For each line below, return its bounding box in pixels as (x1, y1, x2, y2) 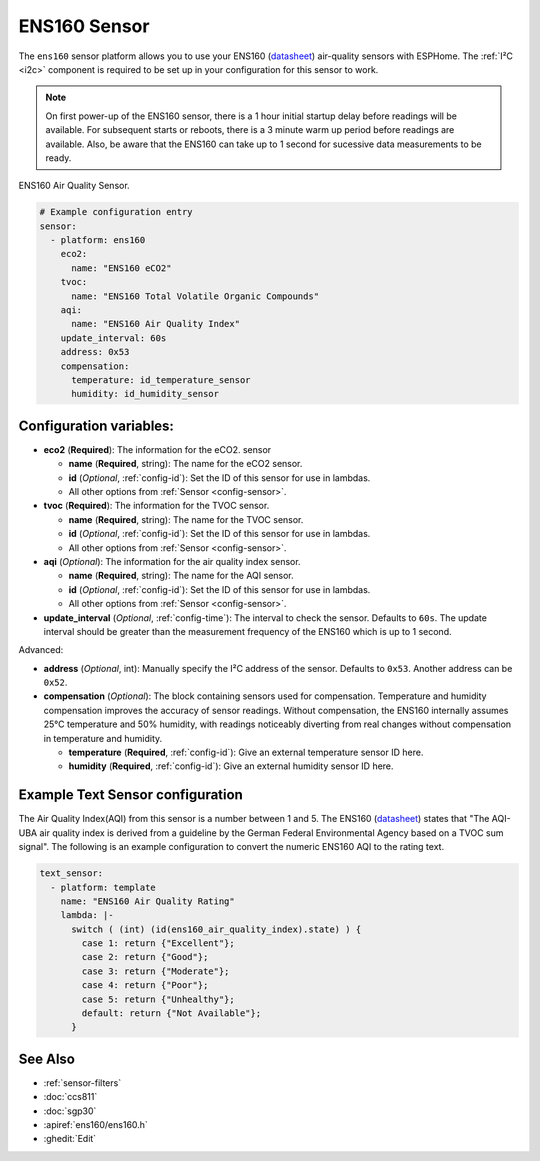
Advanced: (18, 644, 64, 656)
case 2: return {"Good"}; (81, 951, 209, 963)
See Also (18, 1050, 75, 1067)
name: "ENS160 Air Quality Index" (71, 318, 240, 330)
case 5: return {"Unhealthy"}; (81, 993, 235, 1005)
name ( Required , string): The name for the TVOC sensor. (68, 513, 304, 525)
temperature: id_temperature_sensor (71, 374, 251, 385)
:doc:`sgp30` (43, 1105, 97, 1117)
